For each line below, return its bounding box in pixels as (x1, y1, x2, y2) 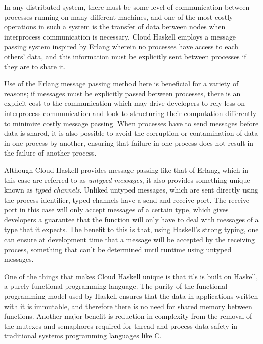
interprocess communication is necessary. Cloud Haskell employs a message (4, 31, 236, 42)
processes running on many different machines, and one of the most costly (4, 11, 233, 22)
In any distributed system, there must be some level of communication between (4, 2, 250, 12)
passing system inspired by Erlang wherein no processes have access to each (4, 41, 239, 52)
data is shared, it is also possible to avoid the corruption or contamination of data (4, 128, 258, 138)
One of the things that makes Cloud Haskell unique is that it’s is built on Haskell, (4, 271, 258, 281)
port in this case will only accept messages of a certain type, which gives (4, 204, 229, 215)
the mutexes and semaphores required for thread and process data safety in (4, 320, 238, 331)
